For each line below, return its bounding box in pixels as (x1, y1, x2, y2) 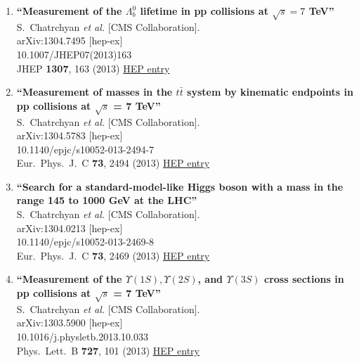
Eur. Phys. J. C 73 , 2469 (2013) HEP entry (16, 248, 210, 262)
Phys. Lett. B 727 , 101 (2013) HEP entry (16, 343, 200, 357)
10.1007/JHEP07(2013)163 (16, 46, 132, 61)
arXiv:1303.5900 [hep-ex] (16, 315, 123, 330)
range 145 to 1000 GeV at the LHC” (16, 193, 197, 208)
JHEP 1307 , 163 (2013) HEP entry (16, 60, 170, 75)
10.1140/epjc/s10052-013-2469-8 (16, 234, 155, 249)
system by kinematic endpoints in (187, 84, 353, 99)
